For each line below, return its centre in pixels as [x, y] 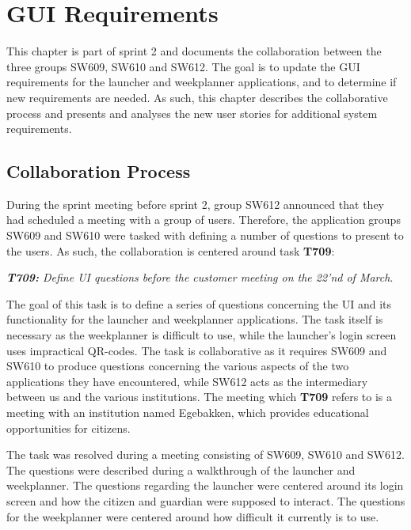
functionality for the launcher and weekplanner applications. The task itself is [195, 319]
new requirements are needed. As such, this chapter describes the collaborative [197, 97]
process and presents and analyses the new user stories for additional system [192, 113]
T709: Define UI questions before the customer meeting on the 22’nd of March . [200, 277]
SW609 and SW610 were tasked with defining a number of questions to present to [205, 235]
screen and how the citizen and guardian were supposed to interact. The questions [206, 500]
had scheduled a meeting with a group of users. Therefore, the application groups [204, 220]
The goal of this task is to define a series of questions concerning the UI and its [199, 303]
